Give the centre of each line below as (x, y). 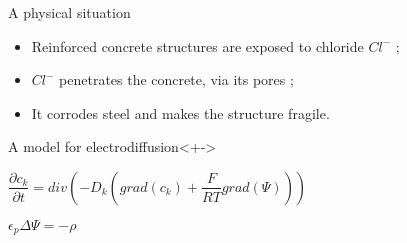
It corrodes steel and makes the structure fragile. (180, 112)
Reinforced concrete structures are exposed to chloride (197, 45)
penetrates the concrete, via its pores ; (176, 79)
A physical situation (69, 12)
